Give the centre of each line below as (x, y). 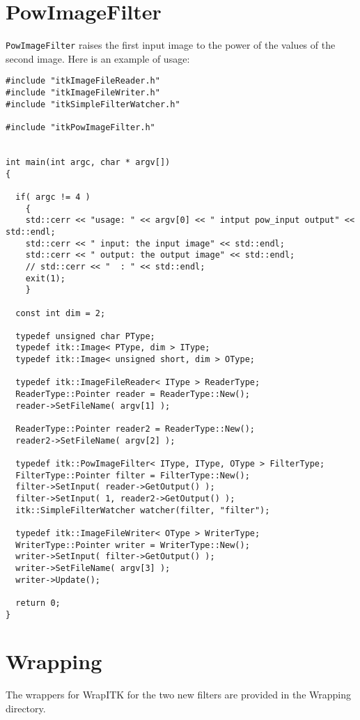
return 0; (38, 603)
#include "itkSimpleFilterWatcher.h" (93, 104)
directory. (26, 708)
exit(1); (45, 278)
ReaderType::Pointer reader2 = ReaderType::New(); (135, 429)
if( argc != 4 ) (53, 197)
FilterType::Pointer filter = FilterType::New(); (133, 475)
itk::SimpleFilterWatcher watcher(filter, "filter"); (143, 510)
